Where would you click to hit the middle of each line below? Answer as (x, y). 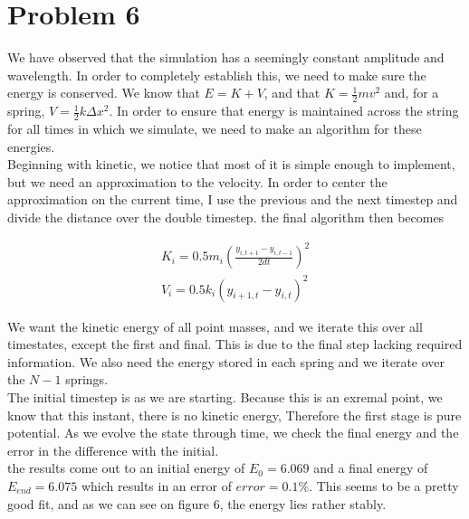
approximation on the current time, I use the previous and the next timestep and (233, 199)
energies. (31, 146)
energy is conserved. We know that (104, 93)
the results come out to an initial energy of (126, 468)
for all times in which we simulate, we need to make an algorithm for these (215, 128)
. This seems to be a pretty (384, 485)
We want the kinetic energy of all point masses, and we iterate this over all (215, 326)
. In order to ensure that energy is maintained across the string (284, 111)
